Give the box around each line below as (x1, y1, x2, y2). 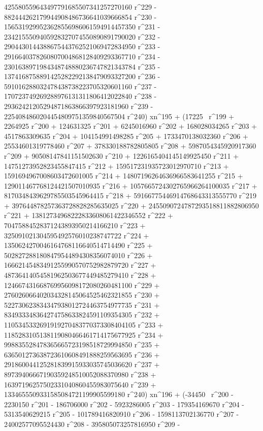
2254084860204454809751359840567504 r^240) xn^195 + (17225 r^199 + (4, 111, 235, 121)
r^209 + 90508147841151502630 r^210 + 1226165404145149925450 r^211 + (4, 150, 239, 161)
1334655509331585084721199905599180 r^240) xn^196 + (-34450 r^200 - (4, 389, 234, 400)
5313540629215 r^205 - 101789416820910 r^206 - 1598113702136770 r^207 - (4, 409, 239, 419)
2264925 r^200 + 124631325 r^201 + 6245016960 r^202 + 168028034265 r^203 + (4, 121, 257, 131)
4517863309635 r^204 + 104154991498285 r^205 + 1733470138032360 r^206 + (4, 130, 248, 141)
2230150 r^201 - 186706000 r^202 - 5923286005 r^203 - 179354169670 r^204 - (4, 399, 245, 409)
